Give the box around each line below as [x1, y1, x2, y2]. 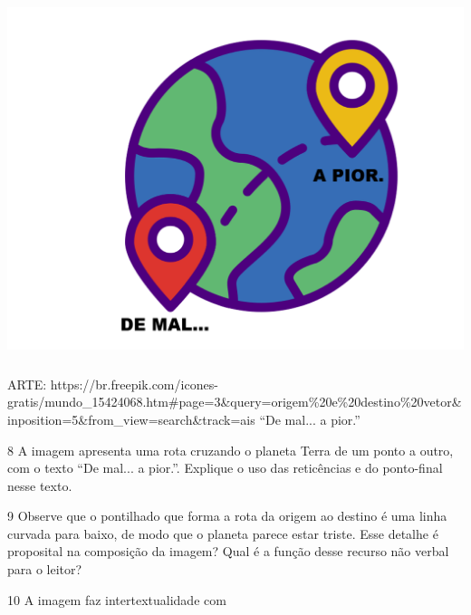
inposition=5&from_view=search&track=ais [7, 409, 255, 428]
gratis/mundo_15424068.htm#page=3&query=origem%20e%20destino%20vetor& [7, 392, 462, 411]
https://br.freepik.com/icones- [50, 374, 218, 393]
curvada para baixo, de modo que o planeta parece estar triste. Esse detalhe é [7, 524, 438, 543]
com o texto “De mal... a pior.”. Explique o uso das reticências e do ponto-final [7, 458, 443, 477]
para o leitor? [7, 560, 82, 579]
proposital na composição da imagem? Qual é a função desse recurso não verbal [7, 542, 449, 561]
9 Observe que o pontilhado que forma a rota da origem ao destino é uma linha [7, 506, 447, 525]
